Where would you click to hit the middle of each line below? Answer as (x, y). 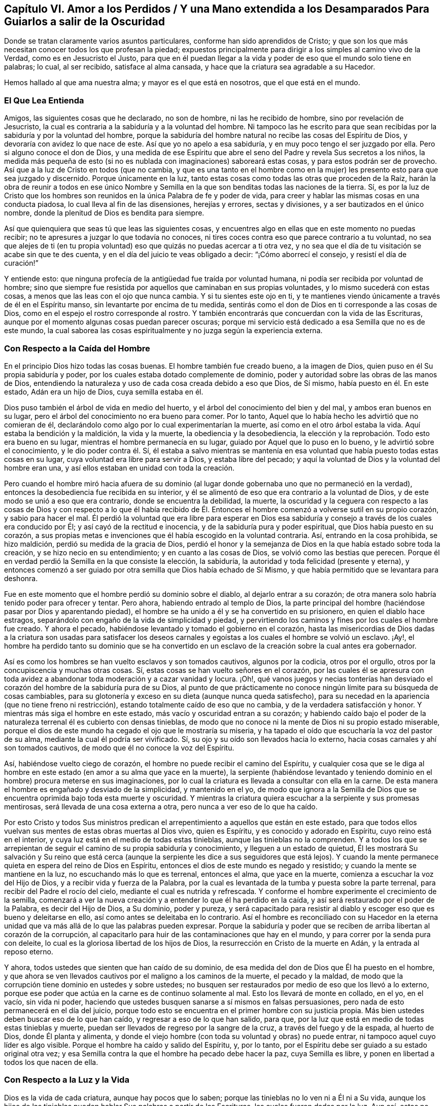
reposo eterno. (29, 951)
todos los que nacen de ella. (51, 1062)
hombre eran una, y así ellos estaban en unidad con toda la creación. (119, 468)
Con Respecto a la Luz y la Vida (67, 1080)
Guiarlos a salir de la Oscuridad (84, 22)
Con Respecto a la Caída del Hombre (77, 348)
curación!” (21, 263)
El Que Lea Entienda (44, 100)
